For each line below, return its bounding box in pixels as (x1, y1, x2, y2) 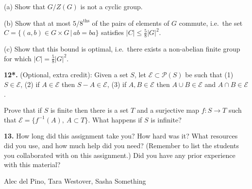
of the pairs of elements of (92, 17, 169, 28)
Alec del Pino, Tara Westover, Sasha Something (4, 175, 146, 186)
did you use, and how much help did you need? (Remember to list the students (4, 140, 239, 150)
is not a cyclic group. (80, 1, 143, 11)
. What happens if (88, 114, 142, 124)
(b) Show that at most (4, 17, 71, 28)
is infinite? (151, 114, 182, 124)
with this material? (4, 159, 61, 170)
